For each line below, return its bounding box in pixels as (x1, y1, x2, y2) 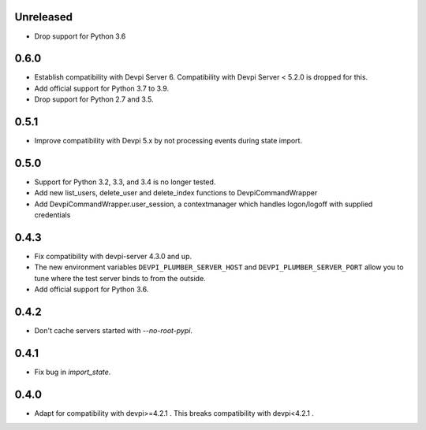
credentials (34, 210, 71, 220)
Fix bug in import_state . (34, 367, 111, 377)
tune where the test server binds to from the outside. (34, 273, 207, 283)
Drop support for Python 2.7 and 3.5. (34, 95, 154, 104)
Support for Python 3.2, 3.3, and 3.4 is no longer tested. (34, 177, 216, 187)
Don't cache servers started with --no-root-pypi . (34, 326, 193, 335)
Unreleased (14, 10, 73, 24)
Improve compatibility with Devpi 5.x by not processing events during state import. (34, 136, 303, 146)
